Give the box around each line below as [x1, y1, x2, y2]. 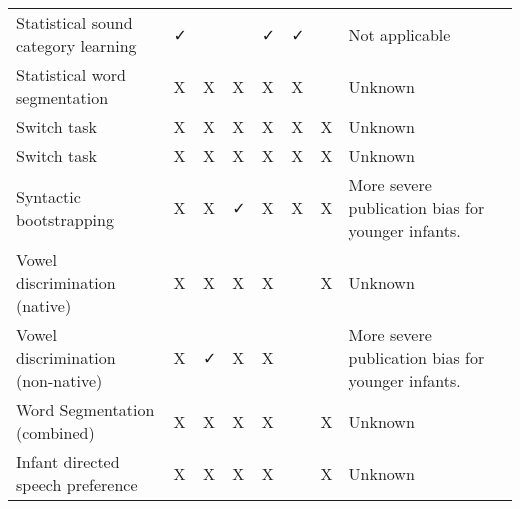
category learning [16, 34, 137, 57]
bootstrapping [16, 207, 114, 231]
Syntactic [16, 184, 81, 208]
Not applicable [348, 22, 451, 46]
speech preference [16, 473, 138, 496]
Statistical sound [16, 11, 133, 34]
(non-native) [16, 369, 103, 392]
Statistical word [16, 63, 126, 86]
